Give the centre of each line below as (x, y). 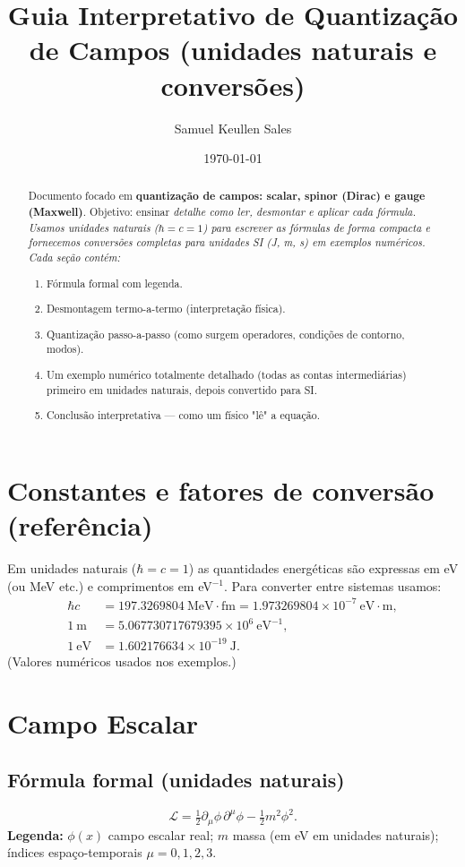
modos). (65, 349)
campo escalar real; (161, 834)
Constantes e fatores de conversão (221, 489)
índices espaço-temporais (75, 852)
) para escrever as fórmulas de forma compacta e (317, 227)
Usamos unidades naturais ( (93, 227)
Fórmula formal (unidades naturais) (176, 780)
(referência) (80, 525)
